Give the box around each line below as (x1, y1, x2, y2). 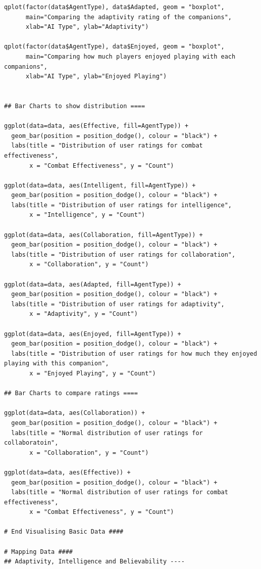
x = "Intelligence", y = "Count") (29, 211, 145, 219)
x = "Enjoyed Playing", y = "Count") (29, 369, 156, 377)
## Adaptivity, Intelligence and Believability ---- (4, 558, 185, 565)
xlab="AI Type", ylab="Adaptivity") (25, 23, 149, 31)
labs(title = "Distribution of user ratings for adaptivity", (11, 300, 225, 308)
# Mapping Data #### (4, 548, 73, 555)
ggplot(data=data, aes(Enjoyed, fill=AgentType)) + (4, 330, 181, 338)
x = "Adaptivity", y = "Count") (29, 310, 138, 318)
